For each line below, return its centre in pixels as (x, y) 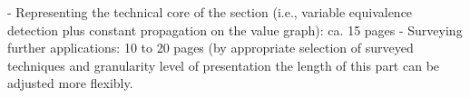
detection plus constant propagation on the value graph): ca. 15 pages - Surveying (235, 29)
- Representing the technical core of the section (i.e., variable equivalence (210, 12)
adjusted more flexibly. (70, 83)
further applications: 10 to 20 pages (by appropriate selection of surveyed (211, 48)
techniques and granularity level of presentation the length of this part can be (224, 65)
